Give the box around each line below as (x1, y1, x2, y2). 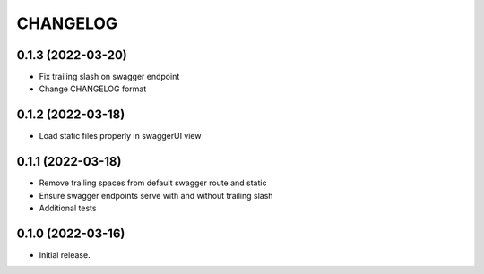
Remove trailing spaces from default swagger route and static (39, 177, 267, 188)
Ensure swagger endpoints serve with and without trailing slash (39, 190, 273, 201)
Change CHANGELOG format (39, 83, 147, 94)
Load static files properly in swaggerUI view (39, 131, 202, 141)
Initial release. (39, 249, 91, 260)
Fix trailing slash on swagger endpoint (39, 72, 180, 82)
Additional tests (39, 202, 97, 214)
